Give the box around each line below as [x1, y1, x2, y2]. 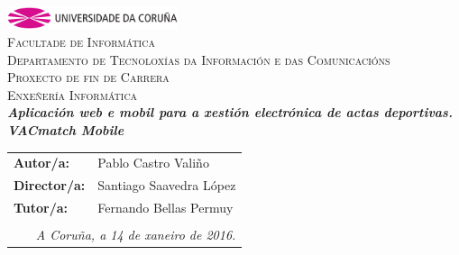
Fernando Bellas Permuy [97, 197, 234, 216]
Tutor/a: [14, 197, 69, 216]
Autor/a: [14, 153, 69, 172]
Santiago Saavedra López [97, 176, 236, 195]
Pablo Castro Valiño [97, 153, 209, 172]
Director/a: [14, 176, 86, 195]
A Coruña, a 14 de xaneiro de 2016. [35, 225, 236, 244]
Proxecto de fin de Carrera [7, 68, 170, 87]
